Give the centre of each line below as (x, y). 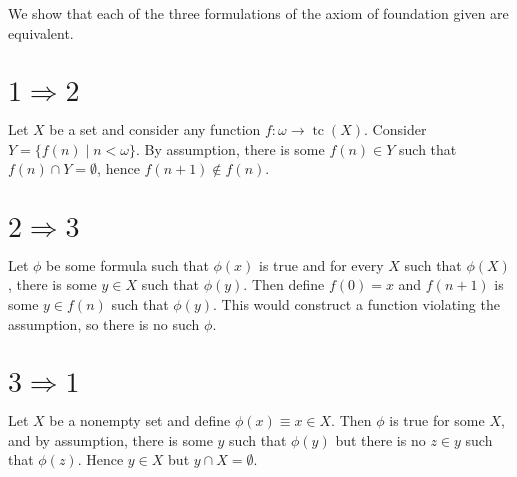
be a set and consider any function (155, 129)
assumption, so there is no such (104, 323)
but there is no (380, 439)
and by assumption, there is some (110, 439)
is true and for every (321, 264)
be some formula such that (127, 264)
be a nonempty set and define (140, 420)
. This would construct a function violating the (356, 304)
